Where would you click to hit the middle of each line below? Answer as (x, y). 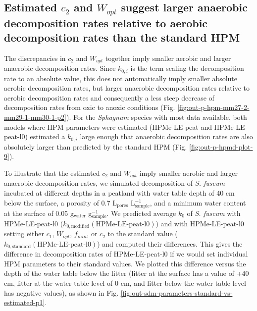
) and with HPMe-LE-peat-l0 (200, 223)
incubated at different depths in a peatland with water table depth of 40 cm (119, 192)
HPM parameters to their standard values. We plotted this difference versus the (125, 263)
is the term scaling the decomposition (187, 68)
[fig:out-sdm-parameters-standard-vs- (177, 292)
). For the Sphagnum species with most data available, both (156, 117)
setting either (24, 233)
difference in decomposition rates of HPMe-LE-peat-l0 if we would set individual (126, 254)
